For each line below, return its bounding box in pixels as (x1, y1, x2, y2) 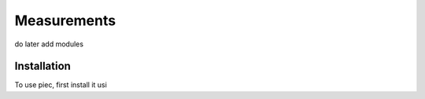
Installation (14, 60, 71, 73)
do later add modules (14, 39, 84, 49)
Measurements (14, 12, 116, 29)
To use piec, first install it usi (14, 80, 108, 90)
